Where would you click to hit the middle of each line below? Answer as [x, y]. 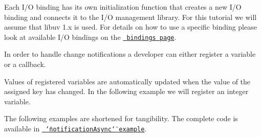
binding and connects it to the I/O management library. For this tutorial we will [130, 17]
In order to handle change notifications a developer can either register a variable [130, 54]
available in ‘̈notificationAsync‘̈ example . [75, 128]
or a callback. [25, 64]
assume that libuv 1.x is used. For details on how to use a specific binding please [130, 27]
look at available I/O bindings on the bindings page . [90, 37]
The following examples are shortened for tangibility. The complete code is [121, 118]
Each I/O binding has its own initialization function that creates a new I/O [123, 7]
